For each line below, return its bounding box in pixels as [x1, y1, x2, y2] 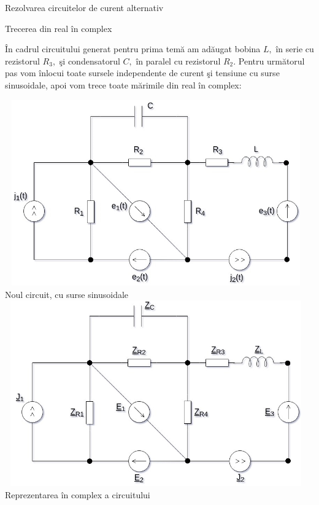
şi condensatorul [59, 54, 120, 67]
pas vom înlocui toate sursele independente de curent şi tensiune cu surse [5, 66, 280, 79]
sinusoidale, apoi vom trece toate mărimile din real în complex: [5, 78, 242, 91]
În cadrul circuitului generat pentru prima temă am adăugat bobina [5, 42, 261, 55]
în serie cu [275, 42, 314, 55]
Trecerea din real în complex [5, 22, 112, 34]
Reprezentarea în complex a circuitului [5, 488, 150, 501]
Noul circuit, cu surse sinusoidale [5, 288, 129, 300]
